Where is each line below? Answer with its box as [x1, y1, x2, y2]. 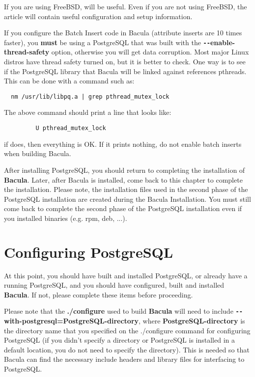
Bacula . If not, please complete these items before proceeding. [4, 289, 193, 299]
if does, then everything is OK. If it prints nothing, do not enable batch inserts [4, 138, 242, 149]
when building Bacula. [4, 148, 71, 159]
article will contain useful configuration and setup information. [4, 11, 193, 21]
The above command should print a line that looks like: [4, 107, 171, 117]
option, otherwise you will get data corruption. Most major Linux [51, 47, 249, 57]
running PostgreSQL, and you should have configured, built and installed [4, 280, 225, 290]
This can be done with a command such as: [4, 76, 135, 86]
